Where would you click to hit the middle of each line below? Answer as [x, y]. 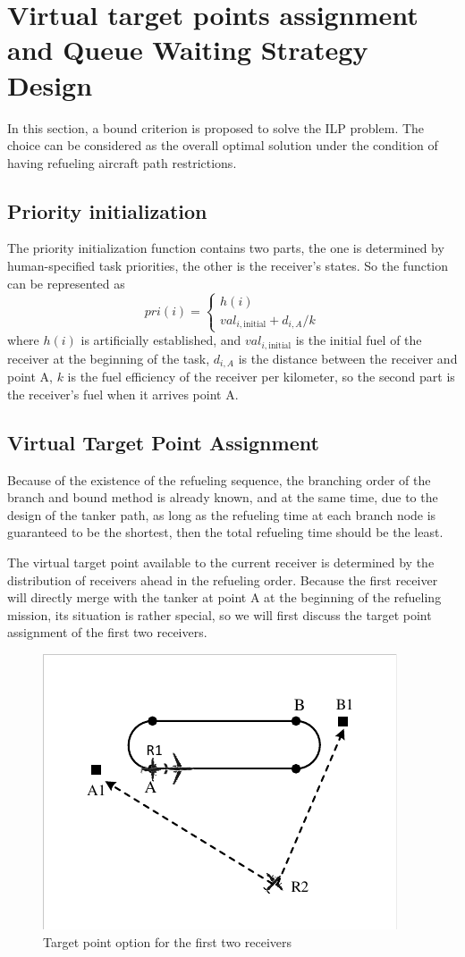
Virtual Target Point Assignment [163, 442]
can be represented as [66, 283]
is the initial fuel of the [359, 340]
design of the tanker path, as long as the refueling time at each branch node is [222, 514]
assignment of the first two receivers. [107, 632]
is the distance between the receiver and [348, 358]
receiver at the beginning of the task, [109, 358]
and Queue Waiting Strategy [188, 50]
